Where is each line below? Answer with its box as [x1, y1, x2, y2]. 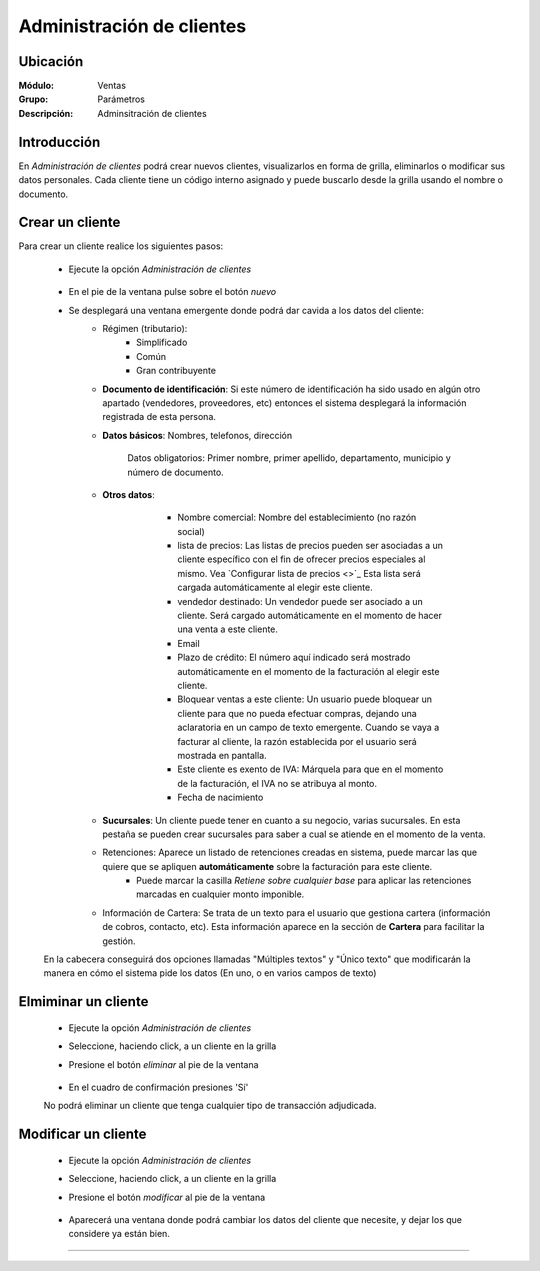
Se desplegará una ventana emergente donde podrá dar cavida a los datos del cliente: [68, 304, 424, 316]
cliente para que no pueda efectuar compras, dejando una [177, 707, 417, 719]
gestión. [102, 935, 136, 947]
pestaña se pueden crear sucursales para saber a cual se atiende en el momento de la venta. [102, 828, 486, 840]
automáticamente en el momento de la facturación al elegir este [177, 665, 440, 677]
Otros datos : [102, 488, 155, 500]
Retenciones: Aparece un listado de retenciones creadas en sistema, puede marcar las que [102, 846, 478, 859]
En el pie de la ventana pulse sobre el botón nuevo [68, 286, 277, 298]
